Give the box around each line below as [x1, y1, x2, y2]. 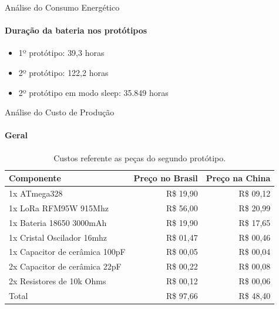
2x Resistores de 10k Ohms [9, 275, 106, 287]
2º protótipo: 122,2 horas [18, 66, 109, 78]
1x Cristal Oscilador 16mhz [9, 231, 107, 243]
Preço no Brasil [133, 172, 198, 184]
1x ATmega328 [9, 187, 63, 199]
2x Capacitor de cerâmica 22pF [9, 260, 122, 273]
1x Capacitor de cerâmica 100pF [9, 245, 126, 258]
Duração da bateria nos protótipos [5, 24, 147, 36]
